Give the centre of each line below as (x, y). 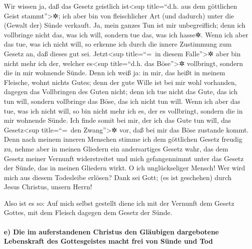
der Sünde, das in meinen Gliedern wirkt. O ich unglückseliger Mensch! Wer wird (125, 168)
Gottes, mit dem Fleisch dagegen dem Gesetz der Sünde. (88, 212)
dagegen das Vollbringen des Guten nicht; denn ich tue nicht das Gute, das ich (121, 91)
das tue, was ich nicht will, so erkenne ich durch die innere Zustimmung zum (118, 44)
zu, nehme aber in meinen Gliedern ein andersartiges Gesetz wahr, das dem (116, 148)
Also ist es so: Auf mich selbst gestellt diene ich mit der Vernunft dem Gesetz (119, 203)
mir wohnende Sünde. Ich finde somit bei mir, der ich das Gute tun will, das (118, 120)
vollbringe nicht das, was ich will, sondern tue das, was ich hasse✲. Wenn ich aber (126, 34)
